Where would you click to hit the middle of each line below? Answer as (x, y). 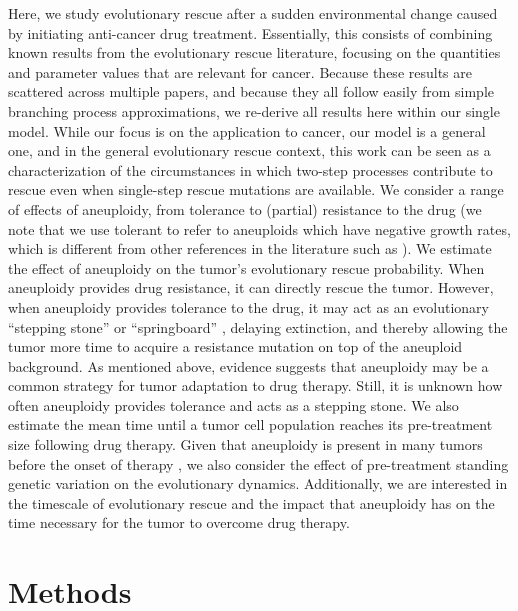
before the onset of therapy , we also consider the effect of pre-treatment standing (258, 463)
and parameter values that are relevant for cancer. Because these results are (240, 71)
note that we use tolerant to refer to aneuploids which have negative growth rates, (259, 228)
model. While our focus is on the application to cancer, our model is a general (247, 130)
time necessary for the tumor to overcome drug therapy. (179, 522)
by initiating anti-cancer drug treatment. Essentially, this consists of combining (250, 32)
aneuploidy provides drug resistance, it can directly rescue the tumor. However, (251, 287)
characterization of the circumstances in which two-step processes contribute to (250, 169)
